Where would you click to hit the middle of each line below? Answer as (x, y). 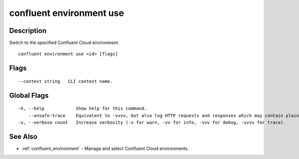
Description (28, 31)
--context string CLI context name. (66, 81)
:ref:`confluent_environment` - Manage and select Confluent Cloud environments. (105, 148)
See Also (23, 136)
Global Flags (29, 95)
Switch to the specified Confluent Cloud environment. (64, 43)
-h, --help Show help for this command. (82, 109)
